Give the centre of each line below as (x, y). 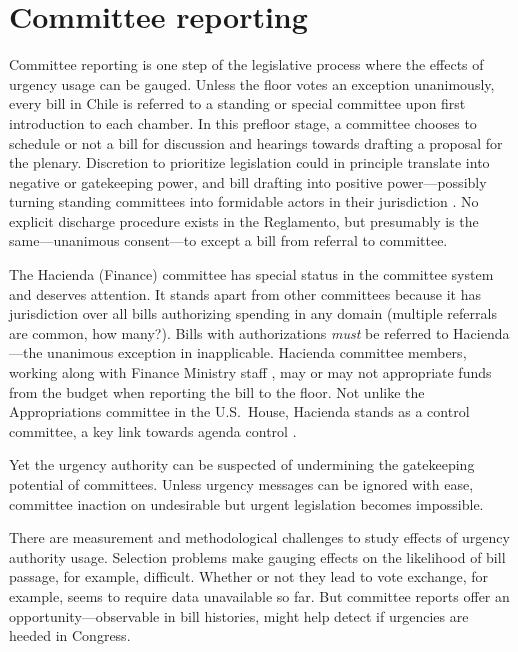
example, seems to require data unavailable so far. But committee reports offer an (259, 595)
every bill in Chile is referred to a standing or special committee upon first (237, 103)
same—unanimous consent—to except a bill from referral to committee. (228, 240)
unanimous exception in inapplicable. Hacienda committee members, (257, 352)
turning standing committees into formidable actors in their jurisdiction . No (244, 201)
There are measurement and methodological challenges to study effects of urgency (259, 537)
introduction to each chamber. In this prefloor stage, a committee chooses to (243, 122)
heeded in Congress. (70, 635)
